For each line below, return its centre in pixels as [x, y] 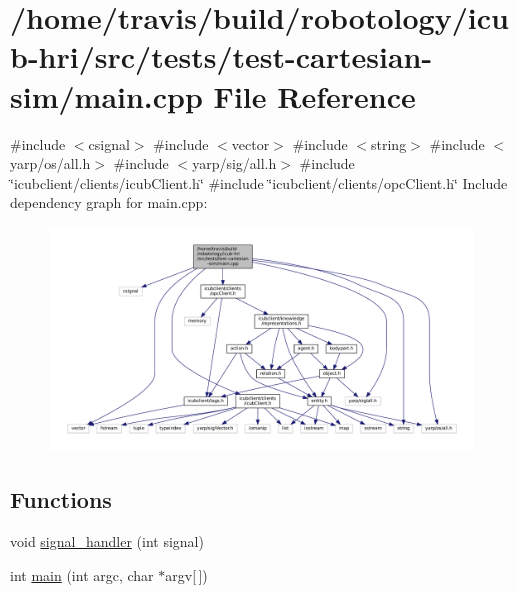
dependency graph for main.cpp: [109, 202]
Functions [61, 499]
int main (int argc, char [82, 574]
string [389, 143]
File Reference [314, 95]
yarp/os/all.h [50, 163]
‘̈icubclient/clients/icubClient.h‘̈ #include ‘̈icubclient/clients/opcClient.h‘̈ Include [259, 182]
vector [250, 143]
